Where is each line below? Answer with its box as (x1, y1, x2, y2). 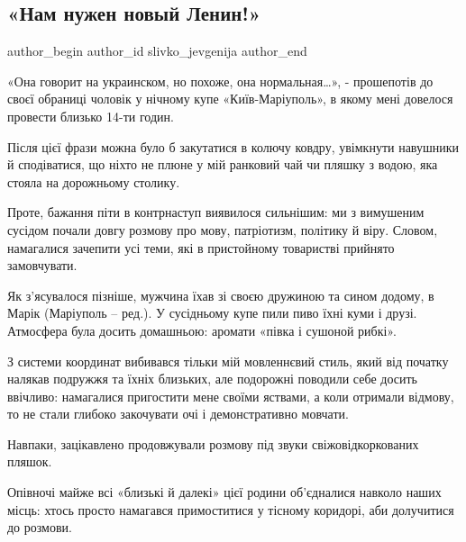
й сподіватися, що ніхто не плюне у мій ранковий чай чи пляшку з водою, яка (7, 155, 438, 174)
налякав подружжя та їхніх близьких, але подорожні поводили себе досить (7, 369, 417, 388)
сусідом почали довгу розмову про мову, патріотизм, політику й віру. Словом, (7, 220, 438, 239)
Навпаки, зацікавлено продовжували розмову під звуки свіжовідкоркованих (7, 434, 419, 453)
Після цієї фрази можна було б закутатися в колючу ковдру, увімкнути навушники (7, 137, 460, 156)
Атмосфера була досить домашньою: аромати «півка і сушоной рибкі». (7, 321, 397, 339)
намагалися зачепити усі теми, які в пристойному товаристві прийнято (7, 238, 395, 257)
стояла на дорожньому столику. (7, 172, 180, 191)
